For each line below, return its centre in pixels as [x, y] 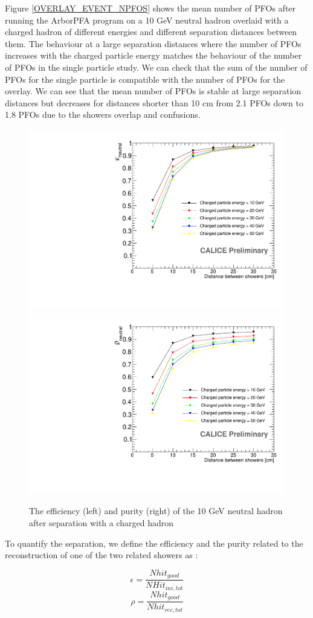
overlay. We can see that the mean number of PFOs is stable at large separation [153, 91]
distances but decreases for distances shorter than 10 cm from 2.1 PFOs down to [154, 102]
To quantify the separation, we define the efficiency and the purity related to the [154, 543]
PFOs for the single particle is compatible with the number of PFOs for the [145, 79]
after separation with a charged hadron [102, 523]
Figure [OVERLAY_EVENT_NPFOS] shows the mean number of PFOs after [150, 8]
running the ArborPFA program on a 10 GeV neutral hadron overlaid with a [147, 20]
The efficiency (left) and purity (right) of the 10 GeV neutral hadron [156, 511]
